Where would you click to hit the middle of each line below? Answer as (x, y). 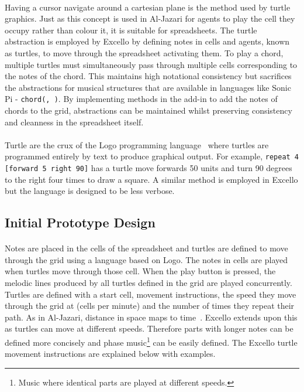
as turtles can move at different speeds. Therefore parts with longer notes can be (149, 328)
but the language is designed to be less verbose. (90, 191)
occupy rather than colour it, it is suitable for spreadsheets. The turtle (131, 30)
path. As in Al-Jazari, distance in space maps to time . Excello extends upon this (151, 317)
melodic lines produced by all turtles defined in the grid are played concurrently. (148, 283)
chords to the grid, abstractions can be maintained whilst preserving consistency (148, 110)
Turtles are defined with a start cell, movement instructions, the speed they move (151, 294)
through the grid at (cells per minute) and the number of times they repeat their (150, 306)
